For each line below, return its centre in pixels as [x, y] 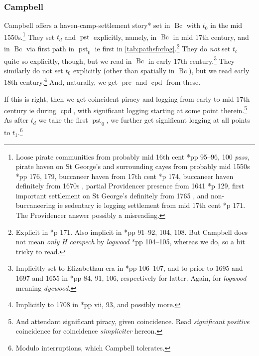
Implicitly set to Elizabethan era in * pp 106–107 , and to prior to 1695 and [129, 268]
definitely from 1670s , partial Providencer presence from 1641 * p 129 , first [130, 186]
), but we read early [219, 70]
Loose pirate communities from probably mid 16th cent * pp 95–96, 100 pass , [132, 156]
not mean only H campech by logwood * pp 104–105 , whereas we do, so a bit [130, 242]
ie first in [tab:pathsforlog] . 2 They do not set [163, 48]
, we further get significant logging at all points [178, 120]
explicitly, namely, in [125, 37]
